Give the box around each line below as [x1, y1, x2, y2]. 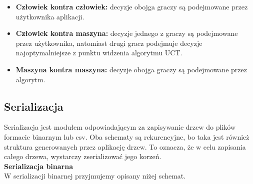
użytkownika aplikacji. [15, 11, 84, 21]
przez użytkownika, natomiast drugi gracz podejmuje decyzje [15, 37, 202, 48]
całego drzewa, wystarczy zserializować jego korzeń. [4, 151, 161, 162]
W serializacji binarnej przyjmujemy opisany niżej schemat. [4, 171, 186, 181]
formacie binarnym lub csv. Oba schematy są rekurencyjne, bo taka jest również [4, 131, 249, 142]
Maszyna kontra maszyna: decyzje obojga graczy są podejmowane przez [15, 64, 247, 74]
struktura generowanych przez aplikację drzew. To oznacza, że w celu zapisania [4, 141, 246, 152]
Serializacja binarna [4, 161, 73, 171]
